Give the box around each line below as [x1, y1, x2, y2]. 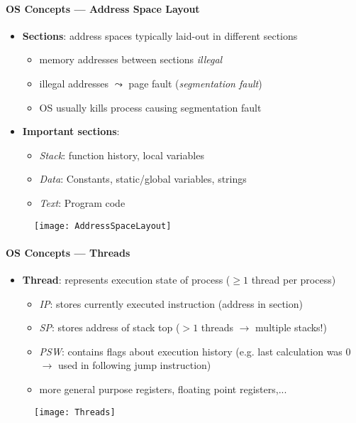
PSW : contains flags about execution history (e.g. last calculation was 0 [39, 343, 351, 358]
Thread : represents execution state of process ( [22, 272, 230, 287]
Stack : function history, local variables [39, 147, 204, 162]
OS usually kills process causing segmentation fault [39, 100, 262, 114]
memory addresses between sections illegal [39, 52, 223, 67]
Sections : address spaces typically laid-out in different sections [22, 28, 298, 43]
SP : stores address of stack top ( [39, 320, 180, 335]
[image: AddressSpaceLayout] [34, 220, 172, 231]
